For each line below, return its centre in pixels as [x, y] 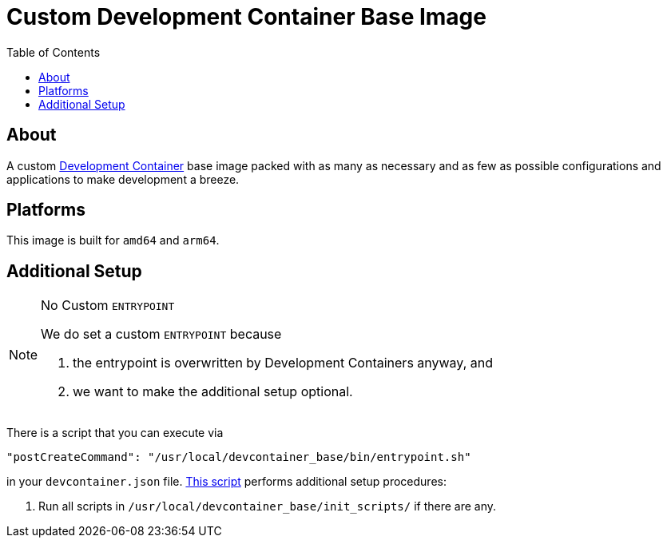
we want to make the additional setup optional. [213, 392]
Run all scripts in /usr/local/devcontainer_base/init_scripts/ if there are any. [268, 506]
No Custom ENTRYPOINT [108, 306]
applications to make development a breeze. [123, 179]
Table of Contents [54, 52]
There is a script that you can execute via [115, 433]
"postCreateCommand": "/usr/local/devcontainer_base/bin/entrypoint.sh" [239, 457]
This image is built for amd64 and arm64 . [113, 240]
